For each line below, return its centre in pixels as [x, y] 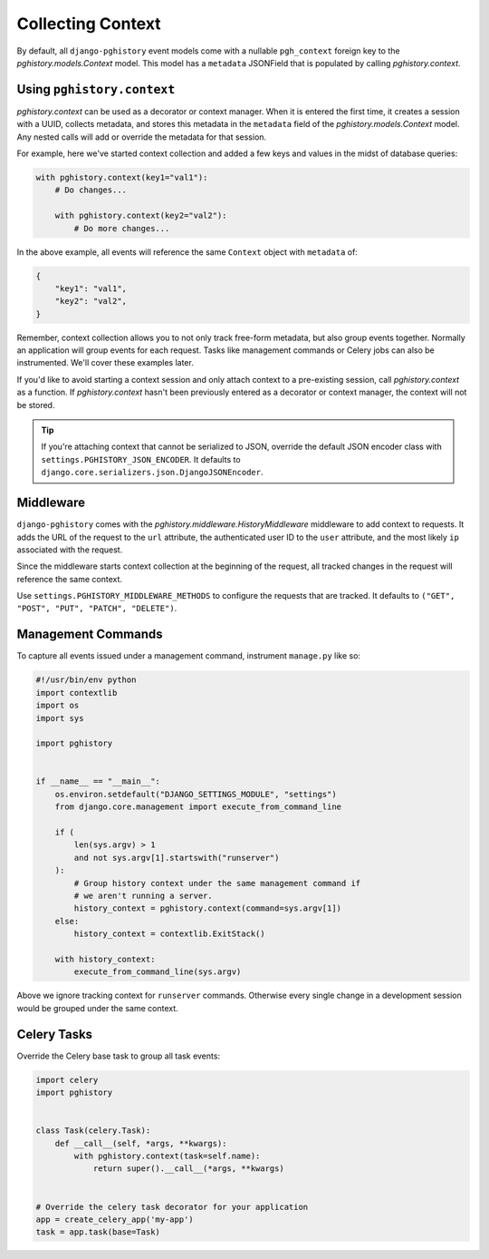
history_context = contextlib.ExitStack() [170, 934]
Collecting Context [89, 24]
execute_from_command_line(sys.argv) [158, 972]
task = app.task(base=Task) [98, 1232]
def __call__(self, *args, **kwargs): [141, 1143]
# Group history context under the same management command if [217, 883]
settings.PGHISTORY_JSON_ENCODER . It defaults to [141, 459]
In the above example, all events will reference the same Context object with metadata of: [187, 252]
